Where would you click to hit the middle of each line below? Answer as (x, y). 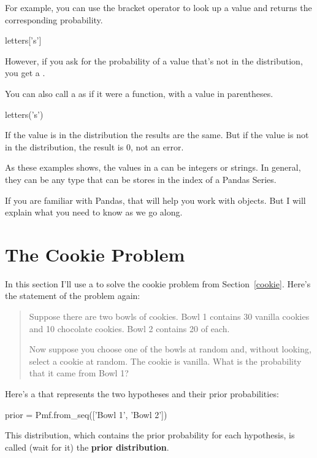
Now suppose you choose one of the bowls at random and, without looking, (170, 349)
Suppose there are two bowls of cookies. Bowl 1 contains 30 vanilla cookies (169, 316)
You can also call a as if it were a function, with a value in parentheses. (139, 93)
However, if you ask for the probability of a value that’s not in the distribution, (154, 60)
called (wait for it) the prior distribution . (87, 447)
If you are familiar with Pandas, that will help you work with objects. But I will (155, 200)
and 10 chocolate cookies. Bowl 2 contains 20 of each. (129, 328)
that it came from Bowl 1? (79, 373)
